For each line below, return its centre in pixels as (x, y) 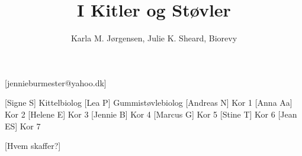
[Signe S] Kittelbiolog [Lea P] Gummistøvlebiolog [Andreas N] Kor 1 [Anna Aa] (149, 103)
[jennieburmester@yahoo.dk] (56, 82)
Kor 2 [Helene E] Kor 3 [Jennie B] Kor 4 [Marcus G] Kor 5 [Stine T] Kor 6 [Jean (151, 114)
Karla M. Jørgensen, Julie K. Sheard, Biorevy (154, 38)
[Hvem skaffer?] (33, 146)
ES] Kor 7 (23, 126)
